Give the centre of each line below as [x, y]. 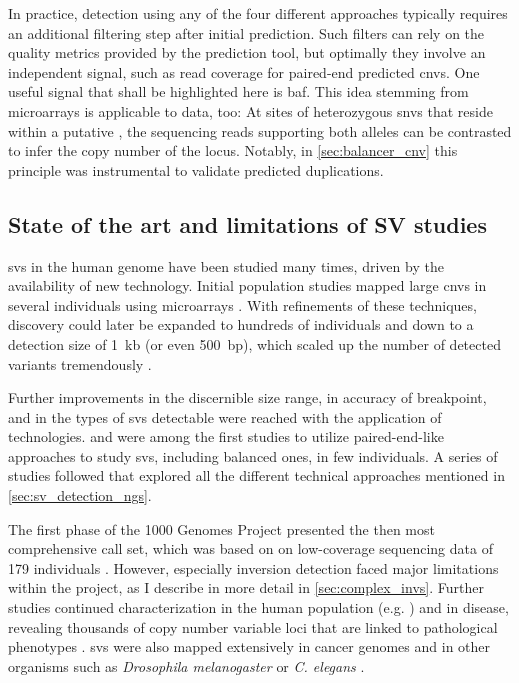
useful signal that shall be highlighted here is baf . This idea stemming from [238, 91]
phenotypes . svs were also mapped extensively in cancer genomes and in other [249, 646]
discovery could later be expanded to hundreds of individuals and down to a [241, 324]
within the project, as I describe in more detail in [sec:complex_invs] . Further [246, 587]
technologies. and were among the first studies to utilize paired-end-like [226, 436]
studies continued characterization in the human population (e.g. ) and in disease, [258, 607]
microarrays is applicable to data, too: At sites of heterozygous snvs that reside [250, 110]
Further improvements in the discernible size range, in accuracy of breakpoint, [247, 397]
